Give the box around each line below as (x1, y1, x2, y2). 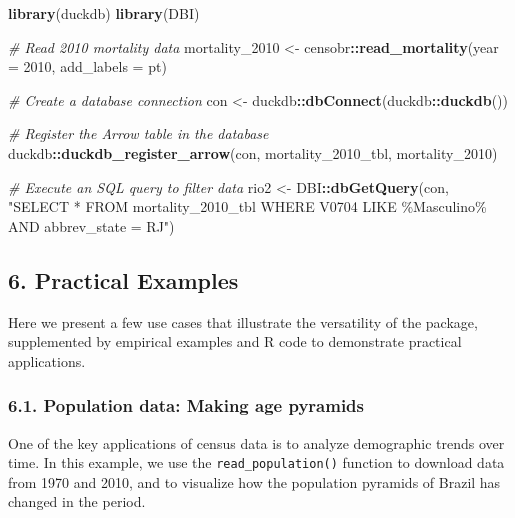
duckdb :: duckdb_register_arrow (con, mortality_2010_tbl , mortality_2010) (8, 142, 498, 163)
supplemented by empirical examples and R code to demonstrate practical (8, 331, 462, 352)
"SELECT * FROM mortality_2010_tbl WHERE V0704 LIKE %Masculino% (8, 196, 487, 217)
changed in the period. (8, 491, 146, 512)
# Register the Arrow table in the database (8, 123, 269, 144)
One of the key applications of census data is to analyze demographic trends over (8, 432, 505, 453)
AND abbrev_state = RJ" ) (8, 215, 175, 236)
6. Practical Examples (8, 264, 239, 295)
